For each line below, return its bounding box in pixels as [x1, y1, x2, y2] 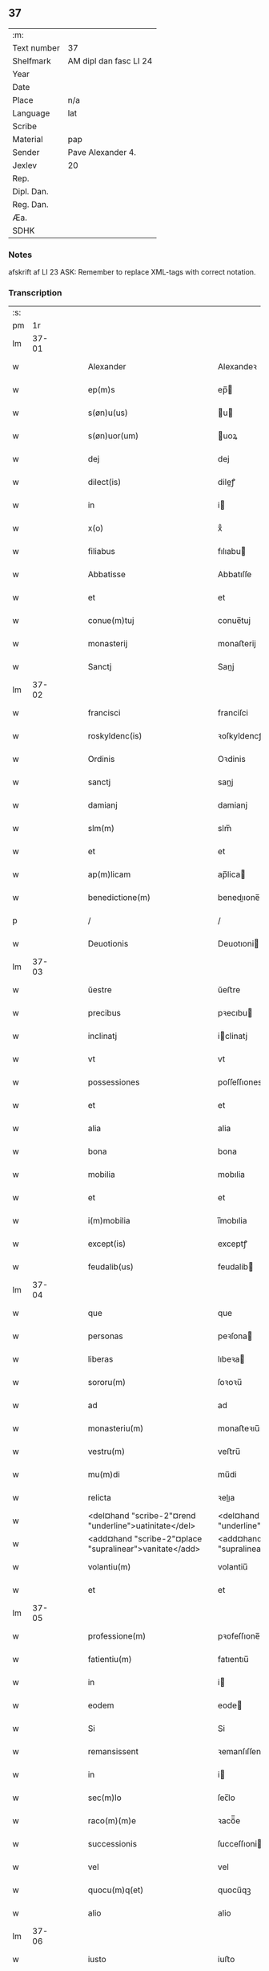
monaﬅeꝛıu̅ [217, 1423, 260, 1434]
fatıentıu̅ [217, 1654, 250, 1665]
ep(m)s [87, 385, 116, 396]
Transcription [8, 287, 62, 299]
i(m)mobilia [87, 1216, 130, 1227]
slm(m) [87, 823, 114, 834]
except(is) [87, 1238, 126, 1249]
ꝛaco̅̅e [217, 1815, 241, 1826]
